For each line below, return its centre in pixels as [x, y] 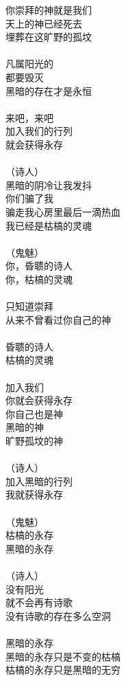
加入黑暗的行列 [39, 481]
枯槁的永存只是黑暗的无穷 [63, 670]
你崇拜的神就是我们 [49, 10]
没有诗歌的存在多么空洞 [58, 615]
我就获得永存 [34, 494]
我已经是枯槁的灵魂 [49, 225]
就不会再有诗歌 [39, 602]
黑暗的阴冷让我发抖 [49, 185]
